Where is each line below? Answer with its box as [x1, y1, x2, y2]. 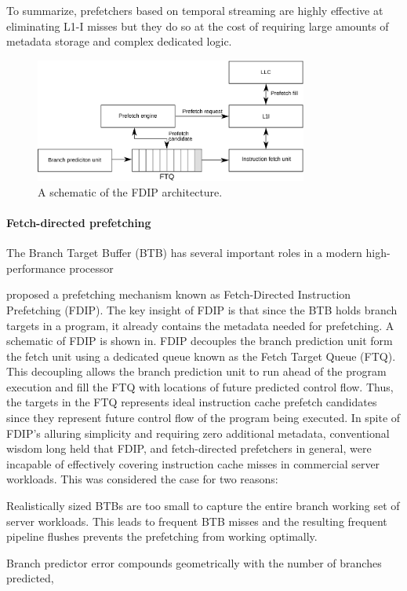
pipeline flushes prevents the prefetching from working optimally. [6, 528, 318, 545]
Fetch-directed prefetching [6, 214, 151, 230]
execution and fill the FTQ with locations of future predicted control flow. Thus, [6, 378, 394, 395]
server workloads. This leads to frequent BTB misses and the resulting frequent [6, 512, 387, 529]
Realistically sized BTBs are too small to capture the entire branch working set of [6, 497, 400, 514]
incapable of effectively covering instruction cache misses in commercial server [6, 455, 380, 472]
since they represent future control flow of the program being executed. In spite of [6, 409, 401, 426]
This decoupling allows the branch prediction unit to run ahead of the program [6, 363, 387, 380]
